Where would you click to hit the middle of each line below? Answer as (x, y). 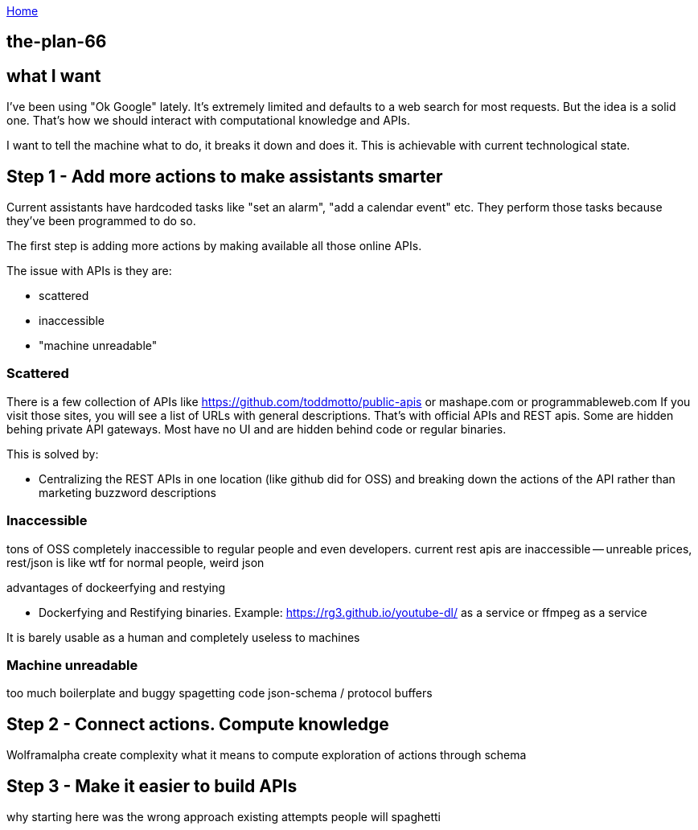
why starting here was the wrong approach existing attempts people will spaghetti (224, 817)
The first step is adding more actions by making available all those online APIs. (214, 246)
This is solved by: (53, 454)
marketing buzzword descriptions (127, 492)
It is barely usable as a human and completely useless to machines (183, 637)
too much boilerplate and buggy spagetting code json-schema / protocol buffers (220, 693)
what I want (54, 76)
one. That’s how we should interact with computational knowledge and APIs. (209, 121)
